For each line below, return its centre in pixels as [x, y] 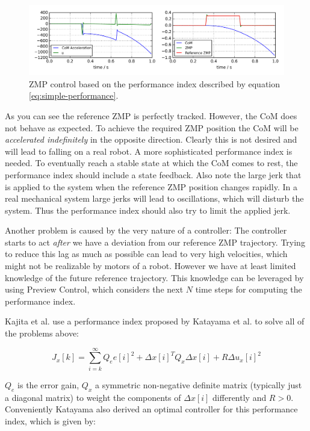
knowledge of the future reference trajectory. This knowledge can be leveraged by [154, 277]
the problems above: [42, 333]
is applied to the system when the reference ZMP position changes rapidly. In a [151, 186]
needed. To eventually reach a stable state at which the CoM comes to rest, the [151, 163]
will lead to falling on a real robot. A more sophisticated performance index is [149, 151]
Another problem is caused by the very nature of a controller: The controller [146, 230]
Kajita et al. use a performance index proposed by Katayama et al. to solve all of [155, 321]
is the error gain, [48, 384]
